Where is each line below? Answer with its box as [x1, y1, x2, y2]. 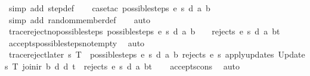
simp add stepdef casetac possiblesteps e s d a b [8, 2, 210, 14]
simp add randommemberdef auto [8, 13, 151, 26]
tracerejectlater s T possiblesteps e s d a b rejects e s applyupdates [8, 48, 274, 61]
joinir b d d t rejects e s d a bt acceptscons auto [22, 59, 240, 72]
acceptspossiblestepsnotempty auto [8, 36, 145, 49]
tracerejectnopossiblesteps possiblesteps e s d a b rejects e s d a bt [8, 25, 280, 37]
